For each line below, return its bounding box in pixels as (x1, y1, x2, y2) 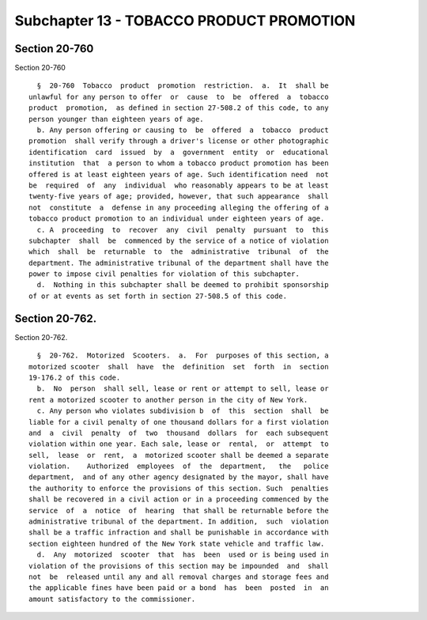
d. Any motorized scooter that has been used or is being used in (36, 550, 329, 559)
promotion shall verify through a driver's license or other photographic (28, 137, 329, 146)
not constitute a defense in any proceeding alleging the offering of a (28, 202, 329, 212)
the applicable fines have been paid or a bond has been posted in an (28, 584, 329, 592)
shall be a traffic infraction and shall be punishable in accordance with (28, 528, 329, 537)
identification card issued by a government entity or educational (28, 147, 329, 157)
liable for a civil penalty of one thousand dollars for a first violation (28, 418, 329, 426)
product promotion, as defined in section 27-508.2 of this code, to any (28, 104, 329, 112)
